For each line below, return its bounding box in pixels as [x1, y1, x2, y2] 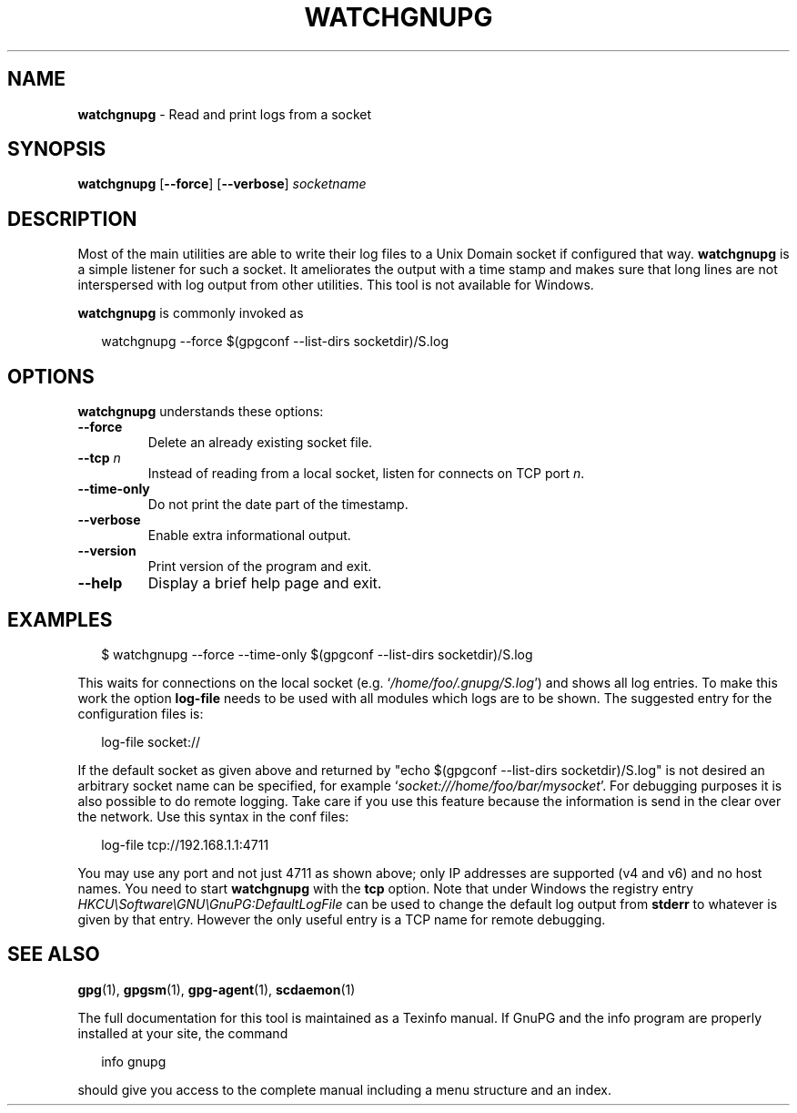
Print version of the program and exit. [147, 558, 372, 575]
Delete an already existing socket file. [147, 434, 373, 451]
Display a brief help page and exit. [147, 574, 382, 593]
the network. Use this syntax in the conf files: [77, 808, 349, 824]
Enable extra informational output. [147, 527, 351, 544]
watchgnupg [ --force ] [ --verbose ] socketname [77, 176, 367, 192]
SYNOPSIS [7, 138, 106, 161]
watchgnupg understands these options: [77, 403, 324, 420]
